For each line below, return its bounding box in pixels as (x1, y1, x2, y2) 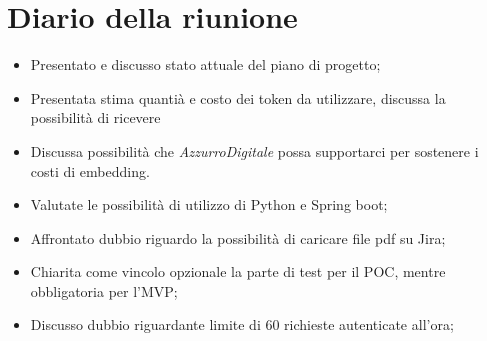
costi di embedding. (30, 160, 150, 181)
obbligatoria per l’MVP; (30, 280, 178, 301)
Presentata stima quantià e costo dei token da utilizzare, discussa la (30, 87, 446, 108)
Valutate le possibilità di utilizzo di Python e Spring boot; (30, 194, 388, 215)
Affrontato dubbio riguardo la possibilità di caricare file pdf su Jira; (30, 227, 446, 248)
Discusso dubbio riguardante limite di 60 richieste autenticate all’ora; (30, 314, 454, 335)
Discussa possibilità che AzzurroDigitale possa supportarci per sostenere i (30, 140, 479, 161)
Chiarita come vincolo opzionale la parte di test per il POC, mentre (30, 261, 446, 282)
